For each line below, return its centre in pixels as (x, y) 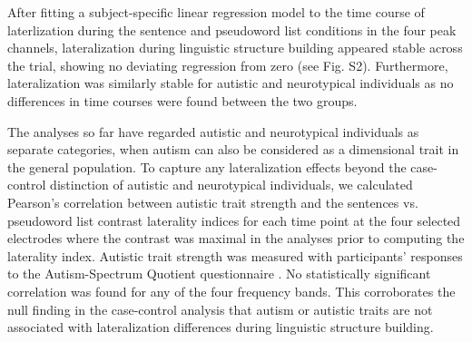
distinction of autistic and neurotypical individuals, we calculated (231, 185)
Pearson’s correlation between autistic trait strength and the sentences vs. (213, 202)
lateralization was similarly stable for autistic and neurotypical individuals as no (231, 83)
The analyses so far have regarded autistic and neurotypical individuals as (213, 131)
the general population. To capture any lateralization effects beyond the (207, 166)
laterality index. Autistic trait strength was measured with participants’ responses (235, 255)
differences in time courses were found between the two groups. (182, 100)
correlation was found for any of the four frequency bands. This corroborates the (231, 291)
